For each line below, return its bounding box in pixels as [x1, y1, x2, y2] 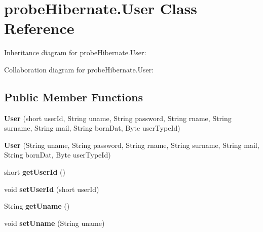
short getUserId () [4, 167, 65, 177]
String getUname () [4, 201, 70, 211]
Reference [4, 18, 74, 38]
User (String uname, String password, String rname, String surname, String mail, [4, 139, 259, 150]
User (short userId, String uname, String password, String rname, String [4, 112, 232, 123]
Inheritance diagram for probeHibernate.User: [4, 47, 146, 58]
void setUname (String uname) [4, 217, 105, 228]
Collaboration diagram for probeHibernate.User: [4, 64, 154, 74]
